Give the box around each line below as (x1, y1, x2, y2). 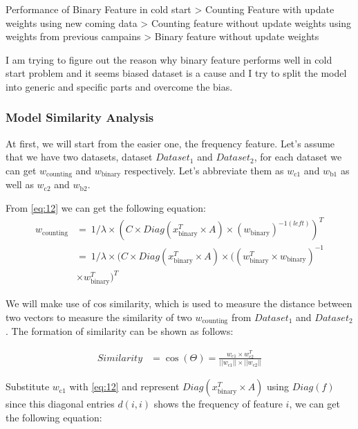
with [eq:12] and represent (69, 379, 180, 394)
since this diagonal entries (6, 396, 115, 411)
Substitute (6, 379, 50, 394)
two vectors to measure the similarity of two (6, 309, 192, 324)
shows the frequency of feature (153, 396, 283, 411)
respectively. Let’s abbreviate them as (124, 163, 284, 177)
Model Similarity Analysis (6, 109, 154, 126)
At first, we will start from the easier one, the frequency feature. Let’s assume (6, 136, 335, 150)
